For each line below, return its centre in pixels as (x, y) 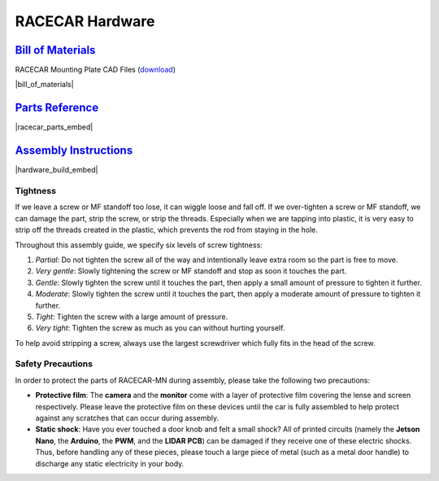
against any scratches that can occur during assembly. (127, 418)
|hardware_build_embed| (57, 170)
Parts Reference (57, 108)
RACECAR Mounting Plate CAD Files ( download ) (96, 70)
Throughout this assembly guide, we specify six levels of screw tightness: (139, 245)
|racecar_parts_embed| (54, 127)
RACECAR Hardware (85, 21)
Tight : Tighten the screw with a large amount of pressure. (132, 317)
